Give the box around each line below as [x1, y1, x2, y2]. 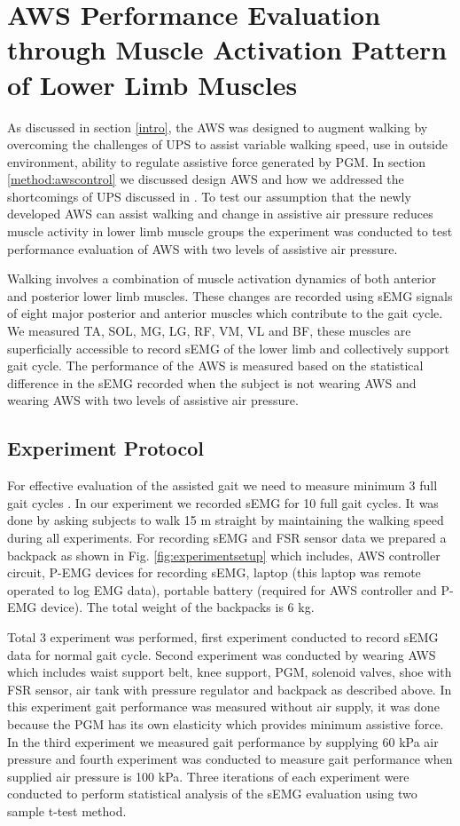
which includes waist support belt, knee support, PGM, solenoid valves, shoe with [7, 663, 452, 681]
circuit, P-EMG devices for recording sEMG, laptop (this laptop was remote [7, 563, 421, 582]
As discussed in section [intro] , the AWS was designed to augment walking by [7, 117, 428, 136]
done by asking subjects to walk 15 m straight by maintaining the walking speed [7, 511, 444, 529]
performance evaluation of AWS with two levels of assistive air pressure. [7, 239, 398, 258]
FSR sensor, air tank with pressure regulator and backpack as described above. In [7, 679, 452, 698]
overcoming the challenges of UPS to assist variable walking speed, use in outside [7, 135, 448, 154]
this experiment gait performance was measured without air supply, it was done [7, 697, 440, 716]
